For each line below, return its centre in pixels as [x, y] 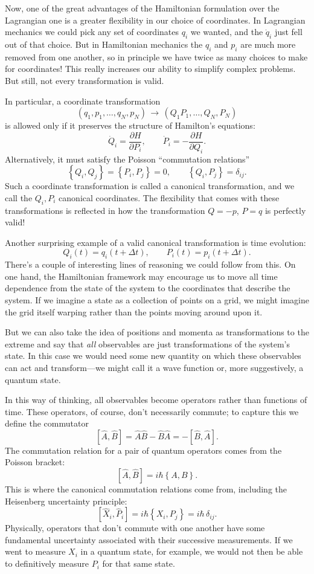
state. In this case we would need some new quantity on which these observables [153, 356]
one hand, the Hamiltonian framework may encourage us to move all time [141, 276]
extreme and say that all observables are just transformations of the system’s [148, 343]
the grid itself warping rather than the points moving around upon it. [134, 311]
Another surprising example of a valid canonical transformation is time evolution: [155, 242]
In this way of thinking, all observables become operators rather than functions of [156, 400]
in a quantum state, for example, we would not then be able [192, 551]
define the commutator [47, 423]
